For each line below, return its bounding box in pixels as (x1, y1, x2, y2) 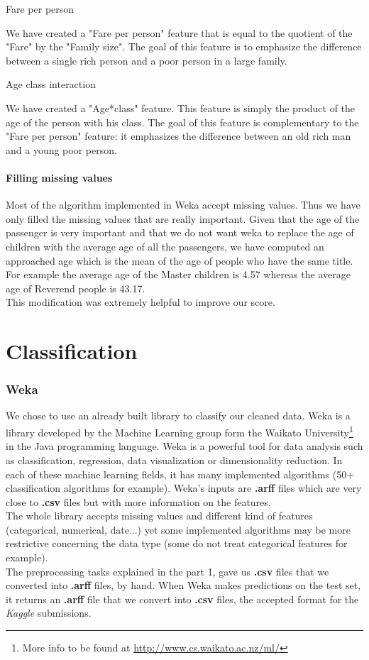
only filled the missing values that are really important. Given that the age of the (6, 211, 360, 226)
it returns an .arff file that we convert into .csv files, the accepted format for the (6, 591, 359, 606)
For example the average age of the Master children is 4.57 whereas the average (6, 267, 351, 282)
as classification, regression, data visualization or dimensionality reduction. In (6, 452, 343, 467)
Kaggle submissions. (6, 605, 92, 620)
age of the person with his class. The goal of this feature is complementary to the (6, 114, 359, 129)
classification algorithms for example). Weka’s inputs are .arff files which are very (6, 480, 362, 495)
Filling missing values (6, 170, 113, 185)
